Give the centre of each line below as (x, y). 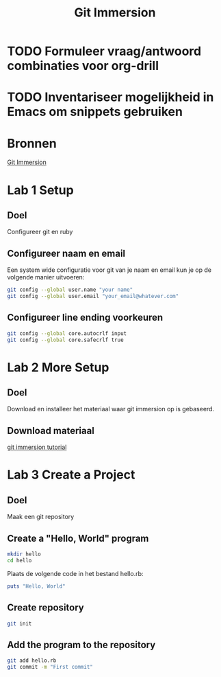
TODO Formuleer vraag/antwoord (104, 51)
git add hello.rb (32, 661)
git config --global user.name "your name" (70, 290)
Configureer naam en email (66, 253)
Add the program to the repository (81, 644)
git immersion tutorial (37, 447)
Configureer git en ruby (40, 232)
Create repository (45, 608)
